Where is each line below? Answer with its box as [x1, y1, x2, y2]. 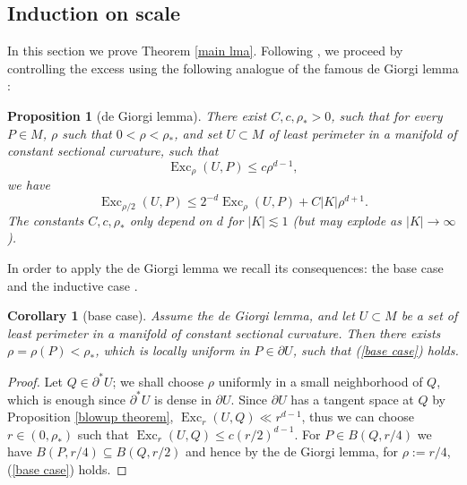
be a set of [401, 306, 458, 325]
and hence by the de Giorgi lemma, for [186, 442, 399, 461]
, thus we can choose [301, 407, 414, 426]
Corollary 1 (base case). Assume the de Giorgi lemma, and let [7, 306, 355, 325]
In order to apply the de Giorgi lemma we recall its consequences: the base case [7, 259, 444, 277]
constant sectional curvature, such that [7, 141, 219, 160]
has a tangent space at [290, 389, 414, 408]
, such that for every [331, 106, 443, 124]
